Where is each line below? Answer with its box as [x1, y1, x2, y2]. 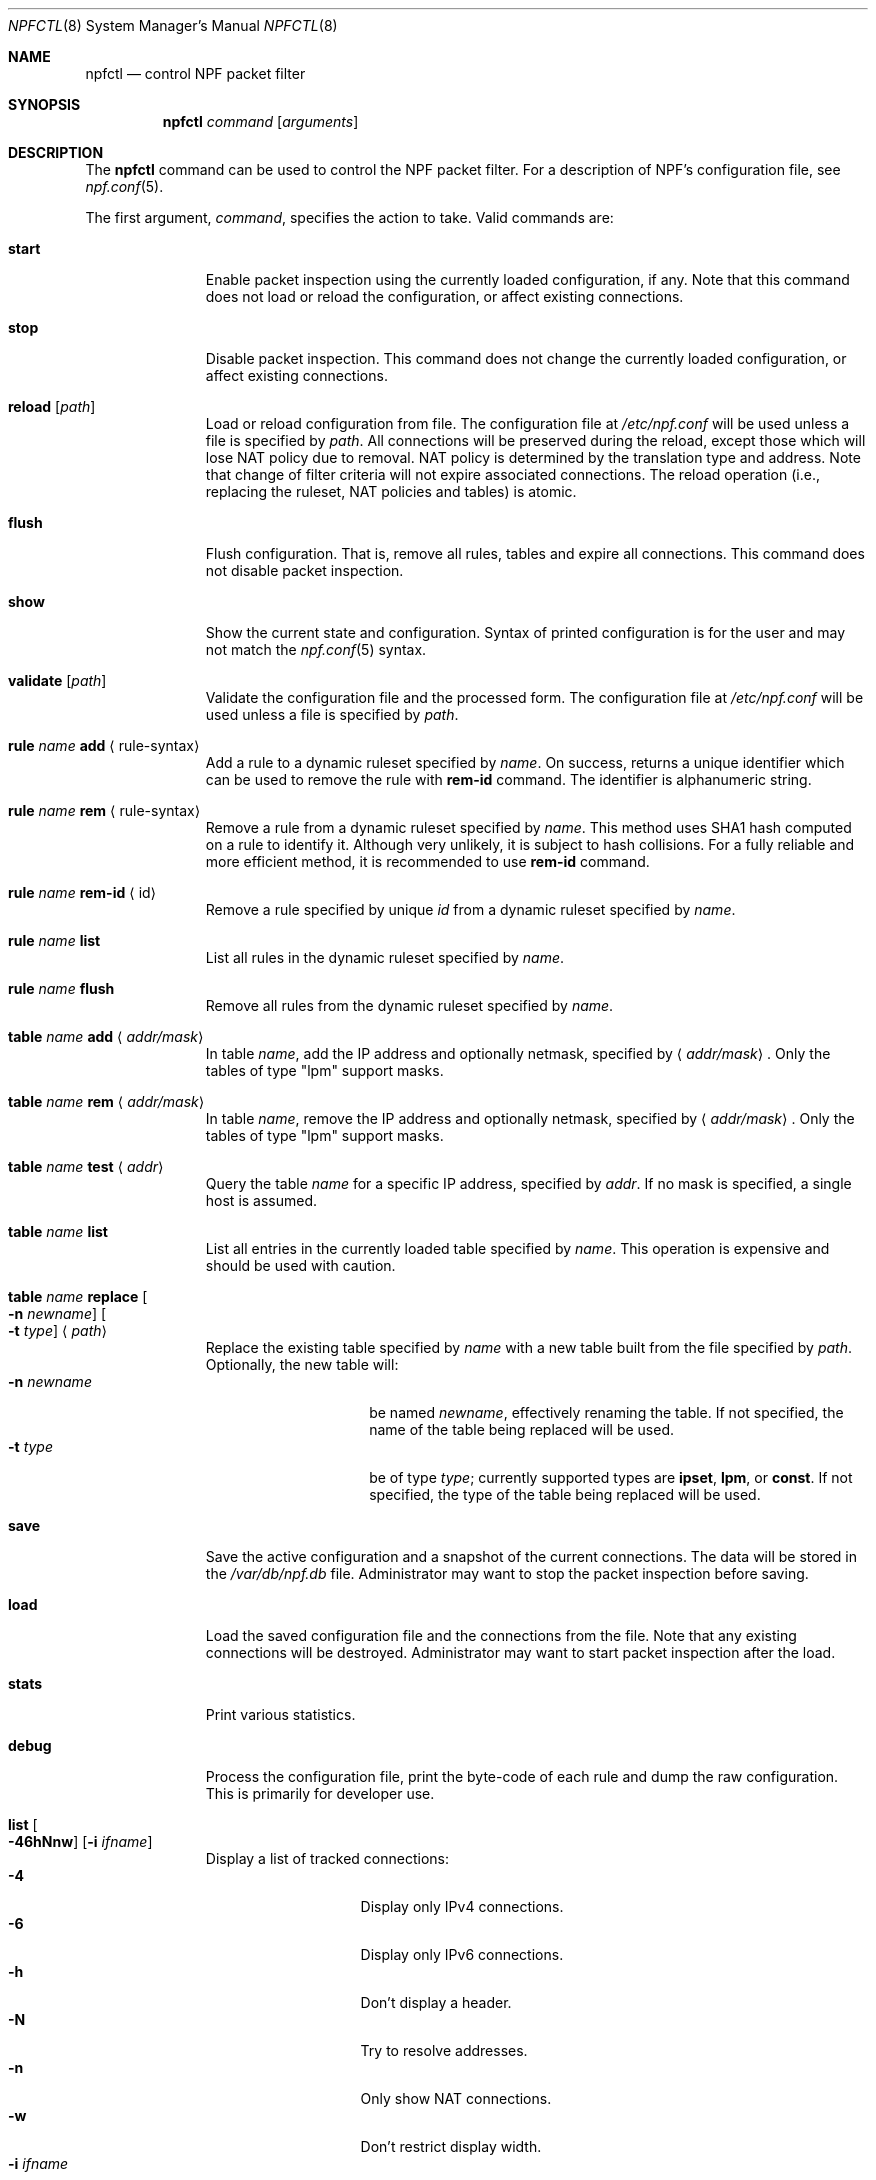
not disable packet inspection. [205, 562, 404, 579]
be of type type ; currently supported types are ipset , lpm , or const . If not [369, 1469, 853, 1486]
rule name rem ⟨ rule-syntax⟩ [8, 802, 201, 819]
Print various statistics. [205, 1706, 356, 1723]
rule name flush [8, 980, 115, 997]
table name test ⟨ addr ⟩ [8, 1158, 164, 1175]
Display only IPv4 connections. [360, 1898, 564, 1915]
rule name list [8, 932, 101, 949]
